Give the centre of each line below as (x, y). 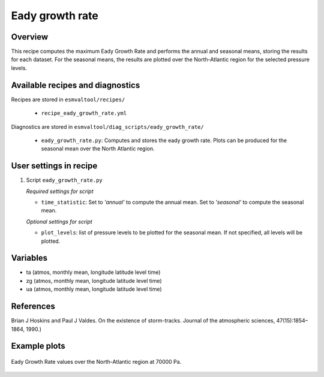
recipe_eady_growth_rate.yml (84, 113)
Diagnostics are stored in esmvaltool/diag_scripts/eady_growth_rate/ (107, 126)
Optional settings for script (59, 221)
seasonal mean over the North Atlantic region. (98, 149)
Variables (29, 258)
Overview (30, 37)
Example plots (38, 346)
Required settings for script (60, 191)
